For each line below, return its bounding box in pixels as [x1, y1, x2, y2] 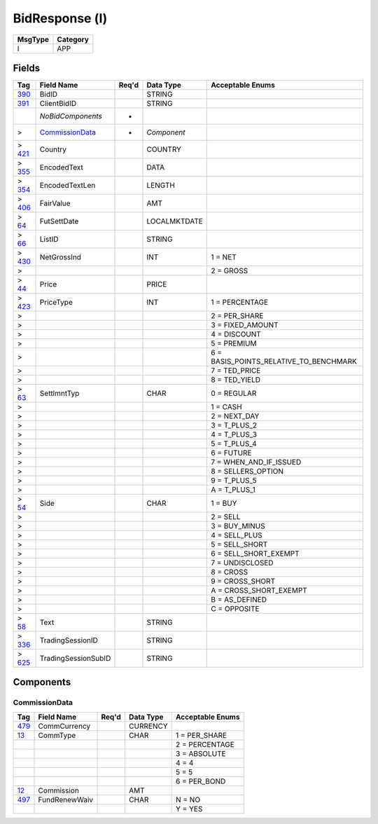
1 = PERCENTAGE [211, 298, 269, 308]
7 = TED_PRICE [211, 366, 261, 376]
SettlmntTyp [39, 389, 80, 399]
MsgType [17, 34, 49, 44]
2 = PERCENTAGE [175, 739, 234, 749]
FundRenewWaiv [38, 795, 94, 804]
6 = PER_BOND [175, 776, 226, 786]
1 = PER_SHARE [175, 730, 227, 740]
